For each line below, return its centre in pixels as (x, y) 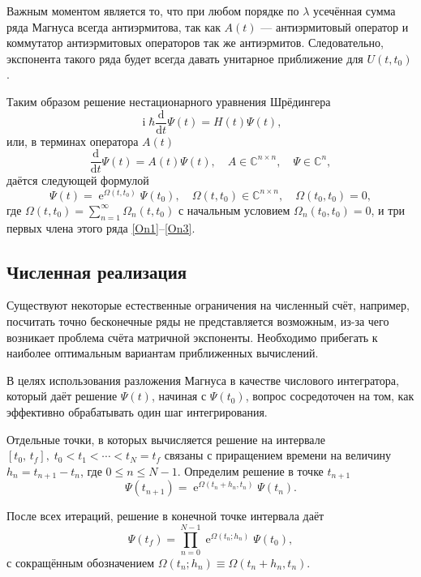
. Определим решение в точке (250, 470)
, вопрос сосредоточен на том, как (330, 396)
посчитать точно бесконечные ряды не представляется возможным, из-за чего (198, 321)
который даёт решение (62, 396)
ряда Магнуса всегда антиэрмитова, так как (114, 26)
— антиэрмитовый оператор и (335, 26)
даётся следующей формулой (78, 180)
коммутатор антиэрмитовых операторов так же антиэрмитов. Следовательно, (195, 43)
